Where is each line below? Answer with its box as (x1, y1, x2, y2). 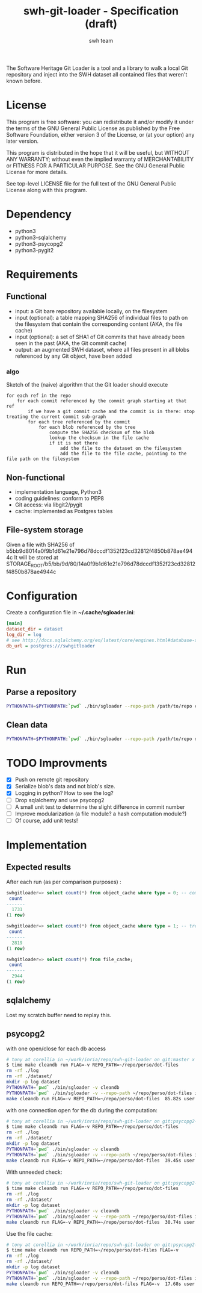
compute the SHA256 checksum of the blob (49, 429, 155, 436)
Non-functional (6, 472, 65, 482)
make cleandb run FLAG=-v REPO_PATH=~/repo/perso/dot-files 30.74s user (6, 1219, 195, 1225)
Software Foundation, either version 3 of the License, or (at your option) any (6, 131, 195, 138)
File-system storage (6, 525, 84, 535)
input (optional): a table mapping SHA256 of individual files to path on (14, 314, 188, 321)
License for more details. (6, 168, 68, 175)
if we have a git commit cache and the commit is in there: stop (28, 408, 195, 415)
